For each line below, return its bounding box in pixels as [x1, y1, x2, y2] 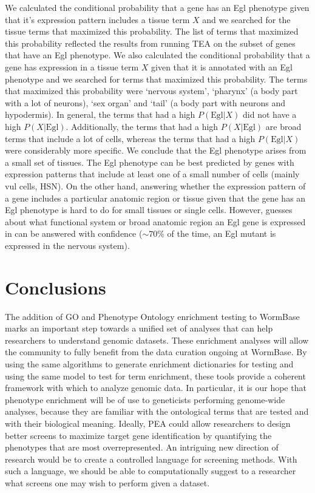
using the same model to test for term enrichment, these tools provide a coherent [5, 369, 306, 382]
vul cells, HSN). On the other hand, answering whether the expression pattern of [5, 179, 306, 192]
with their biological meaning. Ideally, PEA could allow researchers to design [5, 416, 291, 429]
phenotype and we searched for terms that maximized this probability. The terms [5, 72, 308, 85]
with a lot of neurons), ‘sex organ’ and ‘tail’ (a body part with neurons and [5, 96, 286, 109]
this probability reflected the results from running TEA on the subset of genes [5, 36, 296, 49]
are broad [265, 120, 302, 132]
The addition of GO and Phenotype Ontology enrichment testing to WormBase [5, 310, 300, 322]
